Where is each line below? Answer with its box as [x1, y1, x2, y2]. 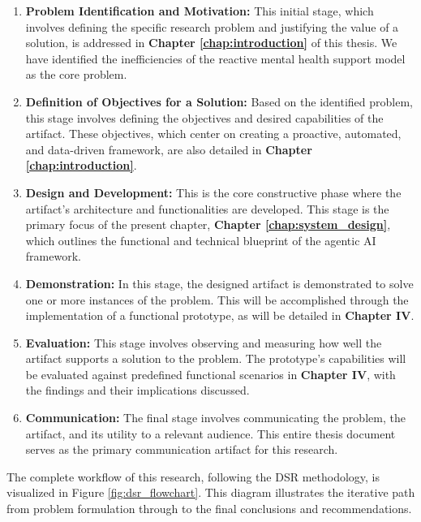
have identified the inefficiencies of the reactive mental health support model [25, 50, 406, 67]
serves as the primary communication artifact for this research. [25, 441, 338, 458]
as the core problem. [25, 66, 127, 83]
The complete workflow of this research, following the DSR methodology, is [6, 468, 380, 485]
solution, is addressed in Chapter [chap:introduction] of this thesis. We [25, 34, 397, 51]
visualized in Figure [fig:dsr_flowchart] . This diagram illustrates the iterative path [6, 484, 415, 501]
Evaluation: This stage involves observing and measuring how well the [25, 334, 382, 351]
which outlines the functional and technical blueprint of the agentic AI [25, 231, 376, 248]
